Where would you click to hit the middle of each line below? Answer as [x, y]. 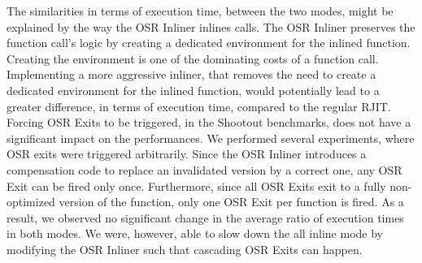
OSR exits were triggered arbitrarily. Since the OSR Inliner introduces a [187, 154]
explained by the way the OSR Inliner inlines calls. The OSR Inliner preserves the [211, 26]
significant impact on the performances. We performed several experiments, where [211, 138]
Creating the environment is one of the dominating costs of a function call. [193, 58]
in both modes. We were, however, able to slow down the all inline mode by [195, 233]
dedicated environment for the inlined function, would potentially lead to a [193, 90]
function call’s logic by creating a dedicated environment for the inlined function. [209, 43]
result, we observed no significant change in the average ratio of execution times [205, 217]
